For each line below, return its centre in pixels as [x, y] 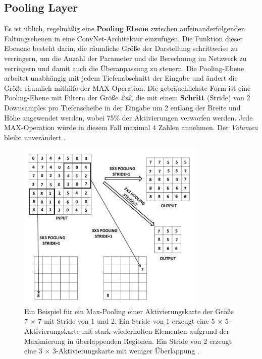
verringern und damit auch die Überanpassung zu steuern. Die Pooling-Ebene [124, 68]
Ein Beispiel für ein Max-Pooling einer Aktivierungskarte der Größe [129, 311]
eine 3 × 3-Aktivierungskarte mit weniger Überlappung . [112, 351]
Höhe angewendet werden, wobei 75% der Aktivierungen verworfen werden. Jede [128, 117]
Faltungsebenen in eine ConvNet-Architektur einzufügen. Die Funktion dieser [124, 38]
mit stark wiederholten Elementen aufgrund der [156, 331]
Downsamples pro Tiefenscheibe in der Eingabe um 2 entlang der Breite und [122, 107]
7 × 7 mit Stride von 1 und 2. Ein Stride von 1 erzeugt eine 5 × [124, 321]
